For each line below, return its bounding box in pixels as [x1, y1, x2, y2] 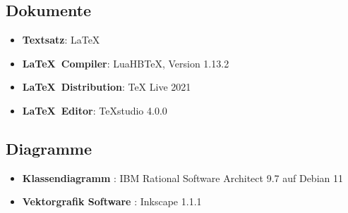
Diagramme [6, 137, 92, 159]
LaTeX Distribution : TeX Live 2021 [22, 79, 191, 94]
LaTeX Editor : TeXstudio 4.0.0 [22, 103, 167, 117]
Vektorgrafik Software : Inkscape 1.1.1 [22, 194, 202, 209]
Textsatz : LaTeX [22, 32, 100, 47]
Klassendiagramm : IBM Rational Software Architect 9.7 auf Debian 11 [22, 170, 343, 185]
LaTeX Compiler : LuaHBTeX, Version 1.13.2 [22, 56, 229, 70]
